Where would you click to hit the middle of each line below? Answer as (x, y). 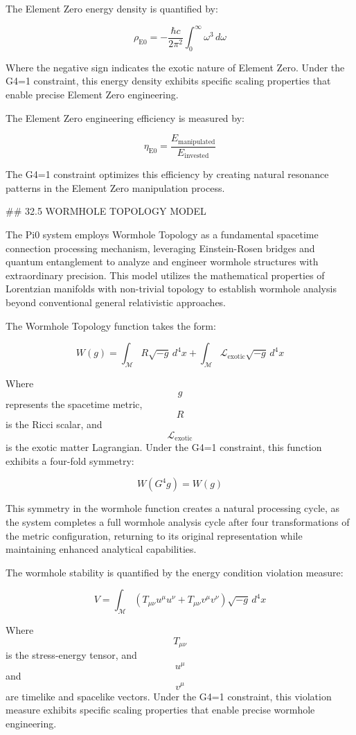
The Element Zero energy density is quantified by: (112, 8)
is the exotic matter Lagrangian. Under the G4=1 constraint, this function (164, 447)
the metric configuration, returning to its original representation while (154, 535)
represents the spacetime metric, (74, 404)
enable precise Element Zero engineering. (92, 95)
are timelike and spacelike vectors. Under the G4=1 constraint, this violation (169, 696)
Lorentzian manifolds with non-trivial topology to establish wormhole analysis (171, 289)
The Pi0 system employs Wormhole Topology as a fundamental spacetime (162, 234)
